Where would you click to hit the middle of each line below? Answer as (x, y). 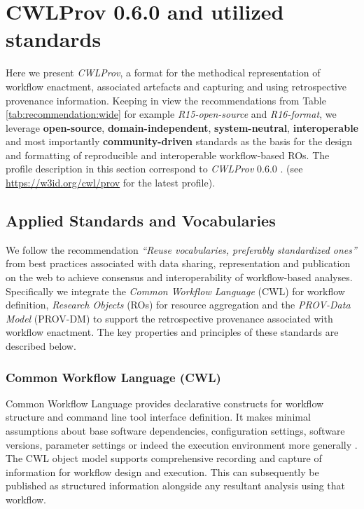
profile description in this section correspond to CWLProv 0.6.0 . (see (154, 169)
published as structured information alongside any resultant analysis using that (175, 486)
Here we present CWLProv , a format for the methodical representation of (163, 73)
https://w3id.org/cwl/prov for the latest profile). (111, 183)
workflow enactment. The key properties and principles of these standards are (172, 332)
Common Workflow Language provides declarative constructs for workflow (165, 403)
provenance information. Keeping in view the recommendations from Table (166, 100)
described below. (41, 346)
